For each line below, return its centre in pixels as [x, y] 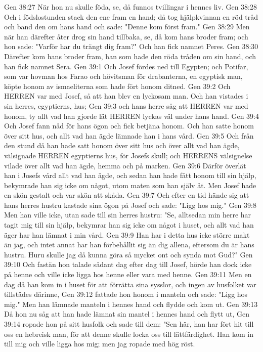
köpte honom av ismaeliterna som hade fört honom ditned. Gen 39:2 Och [117, 86]
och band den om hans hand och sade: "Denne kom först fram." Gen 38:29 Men [127, 27]
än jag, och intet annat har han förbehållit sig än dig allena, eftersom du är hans [129, 245]
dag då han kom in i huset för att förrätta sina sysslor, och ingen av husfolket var [130, 284]
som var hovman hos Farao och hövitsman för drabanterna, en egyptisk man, [123, 76]
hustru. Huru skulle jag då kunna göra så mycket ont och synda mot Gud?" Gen [128, 254]
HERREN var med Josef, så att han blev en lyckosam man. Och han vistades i [126, 96]
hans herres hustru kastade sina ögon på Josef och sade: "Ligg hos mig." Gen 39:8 [130, 205]
